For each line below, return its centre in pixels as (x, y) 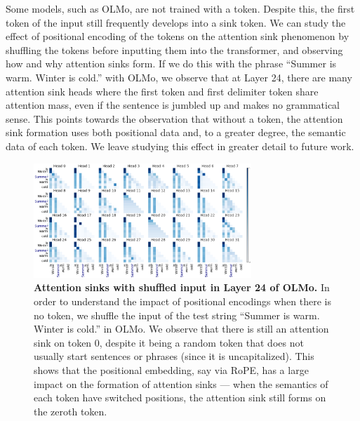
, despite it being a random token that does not (201, 342)
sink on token (63, 342)
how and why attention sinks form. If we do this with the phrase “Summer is (171, 64)
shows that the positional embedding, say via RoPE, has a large (171, 369)
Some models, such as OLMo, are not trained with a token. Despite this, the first (180, 8)
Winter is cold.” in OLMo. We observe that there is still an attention (181, 329)
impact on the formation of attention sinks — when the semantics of (181, 383)
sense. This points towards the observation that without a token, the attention (174, 118)
